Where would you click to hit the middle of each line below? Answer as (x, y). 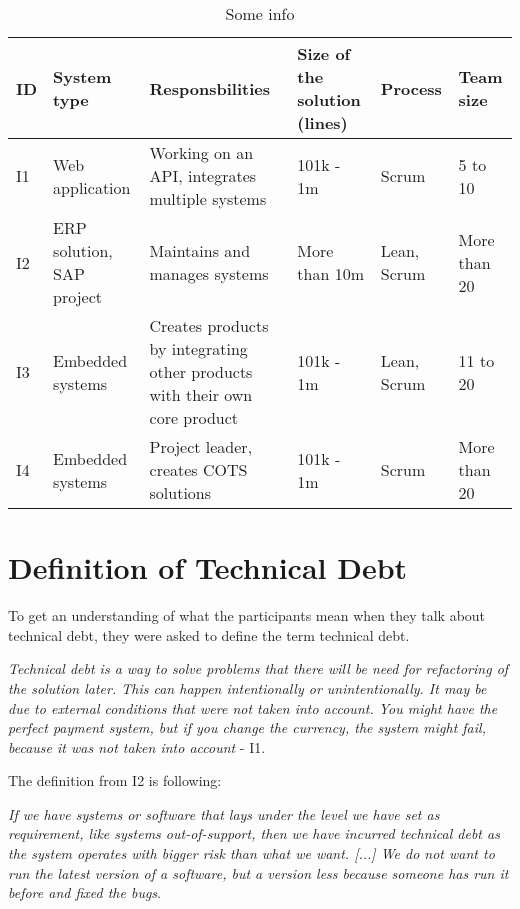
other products (201, 371)
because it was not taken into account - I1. (137, 746)
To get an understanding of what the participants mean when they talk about (247, 615)
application (92, 187)
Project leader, (201, 446)
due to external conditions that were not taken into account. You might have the (253, 707)
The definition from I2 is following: (115, 780)
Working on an (201, 152)
